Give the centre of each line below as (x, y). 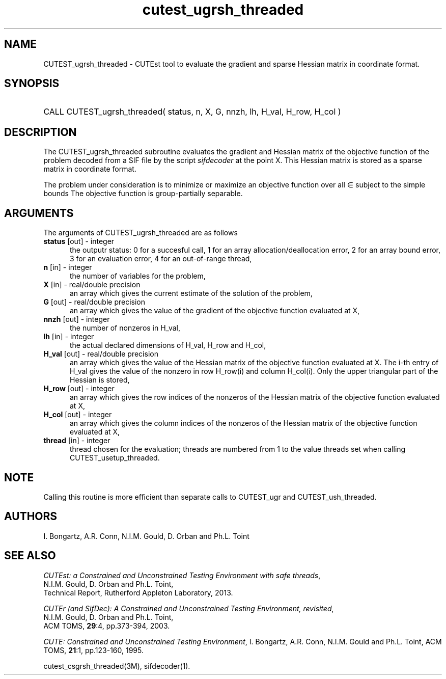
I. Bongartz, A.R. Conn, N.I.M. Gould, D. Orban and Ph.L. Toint (146, 536)
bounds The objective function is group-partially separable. (143, 194)
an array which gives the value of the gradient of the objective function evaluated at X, (215, 311)
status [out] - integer (79, 241)
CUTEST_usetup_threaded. (115, 458)
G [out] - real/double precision (94, 302)
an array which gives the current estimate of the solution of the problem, (191, 293)
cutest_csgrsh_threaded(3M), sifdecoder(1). (117, 666)
